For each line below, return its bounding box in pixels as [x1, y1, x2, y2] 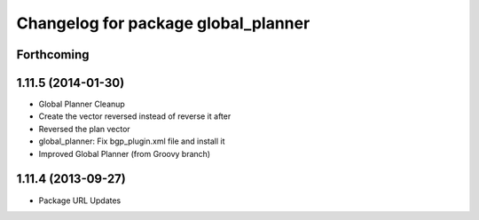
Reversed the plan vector [38, 123, 130, 134]
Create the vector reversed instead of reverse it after [38, 111, 232, 122]
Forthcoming [16, 47, 90, 62]
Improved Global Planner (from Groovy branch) [38, 148, 211, 159]
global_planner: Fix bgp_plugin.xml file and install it [38, 136, 225, 146]
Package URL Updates [38, 195, 122, 206]
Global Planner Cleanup [38, 98, 126, 110]
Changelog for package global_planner [16, 13, 310, 33]
